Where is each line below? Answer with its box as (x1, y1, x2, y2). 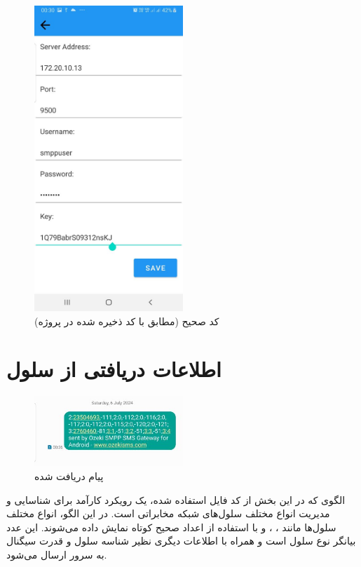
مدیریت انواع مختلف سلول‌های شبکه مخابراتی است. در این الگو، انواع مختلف (6, 506, 330, 521)
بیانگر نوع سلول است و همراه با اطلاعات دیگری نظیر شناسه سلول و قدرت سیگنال (6, 533, 356, 548)
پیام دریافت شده (34, 469, 104, 484)
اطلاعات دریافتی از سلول (6, 355, 222, 383)
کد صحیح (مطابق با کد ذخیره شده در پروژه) (34, 313, 219, 328)
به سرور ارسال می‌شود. (6, 547, 107, 562)
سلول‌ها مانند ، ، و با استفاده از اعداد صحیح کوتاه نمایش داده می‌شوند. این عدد (6, 519, 336, 534)
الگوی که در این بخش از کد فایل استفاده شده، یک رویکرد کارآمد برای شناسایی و (6, 492, 346, 507)
